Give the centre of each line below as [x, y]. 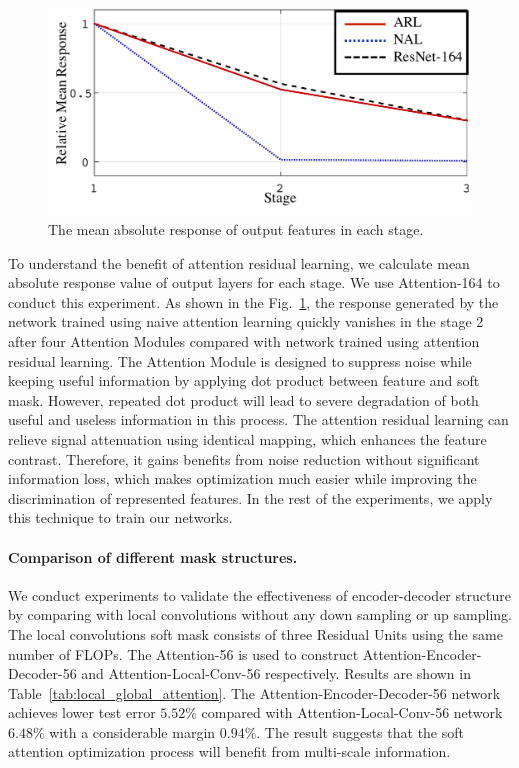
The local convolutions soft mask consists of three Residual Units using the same [255, 633]
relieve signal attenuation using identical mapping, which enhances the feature [247, 438]
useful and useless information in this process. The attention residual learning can [258, 419]
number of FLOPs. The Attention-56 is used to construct [183, 653]
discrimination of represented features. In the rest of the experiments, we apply [250, 497]
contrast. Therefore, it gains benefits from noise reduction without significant [244, 458]
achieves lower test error [82, 712]
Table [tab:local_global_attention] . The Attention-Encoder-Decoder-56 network [254, 692]
